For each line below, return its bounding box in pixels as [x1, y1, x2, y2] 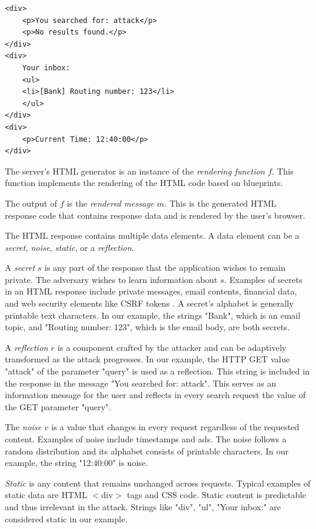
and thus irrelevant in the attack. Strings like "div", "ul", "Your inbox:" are [5, 500, 281, 513]
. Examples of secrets [224, 273, 303, 285]
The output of [5, 196, 57, 209]
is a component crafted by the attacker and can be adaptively [57, 341, 287, 353]
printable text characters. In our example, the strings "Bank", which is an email [5, 308, 301, 321]
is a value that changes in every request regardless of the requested [51, 421, 300, 433]
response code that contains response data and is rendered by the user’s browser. [5, 208, 306, 221]
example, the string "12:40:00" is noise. [5, 456, 148, 469]
